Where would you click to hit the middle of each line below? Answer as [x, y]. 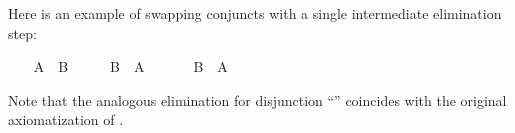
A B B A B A [130, 66]
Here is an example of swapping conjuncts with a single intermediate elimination [255, 13]
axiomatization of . [66, 119]
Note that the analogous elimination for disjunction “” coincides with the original [257, 99]
